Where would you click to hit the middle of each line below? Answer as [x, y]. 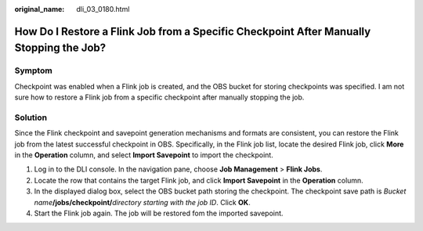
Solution [31, 117]
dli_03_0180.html [103, 9]
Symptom [33, 70]
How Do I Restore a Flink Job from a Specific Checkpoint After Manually [193, 31]
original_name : [40, 9]
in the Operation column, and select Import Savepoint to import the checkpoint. [144, 155]
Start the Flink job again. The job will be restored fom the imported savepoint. [159, 213]
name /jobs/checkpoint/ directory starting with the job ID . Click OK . [142, 202]
